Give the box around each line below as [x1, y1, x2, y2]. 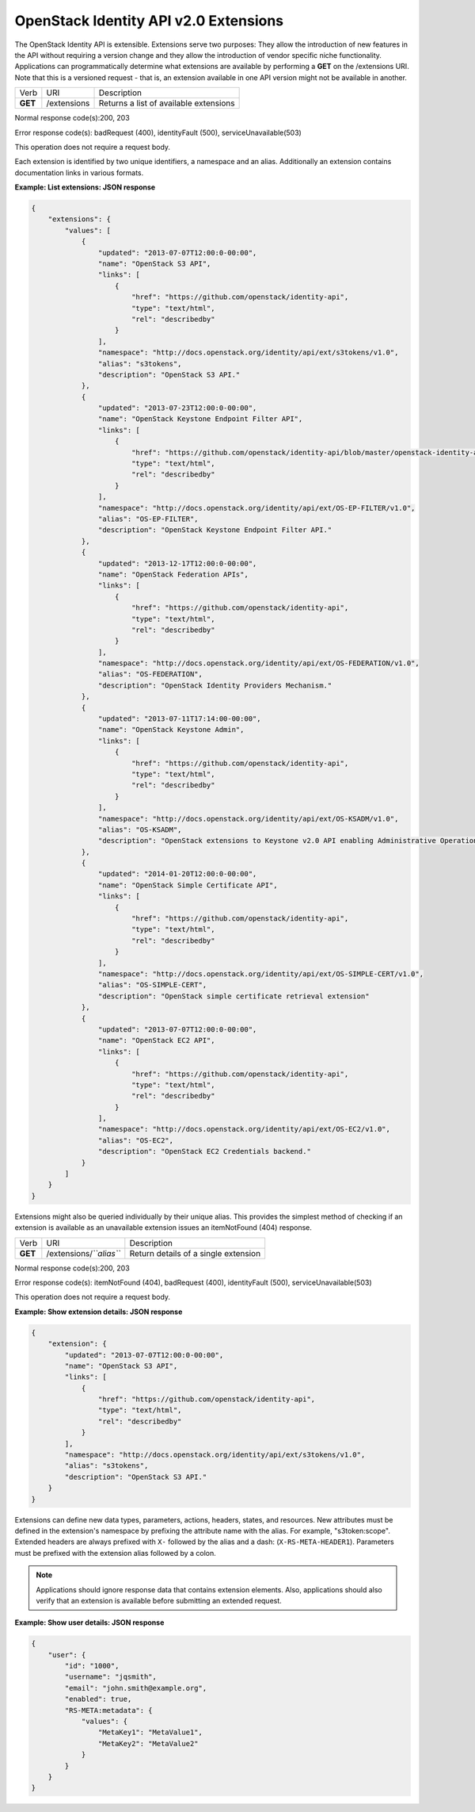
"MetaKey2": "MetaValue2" [97, 1739, 199, 1748]
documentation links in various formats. [14, 167, 144, 178]
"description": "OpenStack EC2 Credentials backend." [97, 1147, 312, 1156]
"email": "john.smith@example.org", [64, 1684, 207, 1692]
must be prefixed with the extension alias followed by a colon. [14, 1548, 217, 1557]
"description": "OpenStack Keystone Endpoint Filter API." [97, 526, 332, 534]
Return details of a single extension [129, 1247, 261, 1258]
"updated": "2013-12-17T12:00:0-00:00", [97, 559, 257, 568]
